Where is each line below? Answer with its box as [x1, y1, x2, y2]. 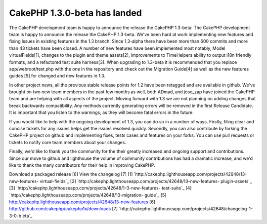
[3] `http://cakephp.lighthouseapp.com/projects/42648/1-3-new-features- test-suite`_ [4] [9, 185, 192, 191]
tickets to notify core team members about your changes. [9, 139, 126, 145]
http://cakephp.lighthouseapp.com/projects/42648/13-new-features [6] [9, 199, 156, 205]
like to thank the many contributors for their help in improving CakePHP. [9, 162, 155, 168]
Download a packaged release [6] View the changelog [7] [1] [9, 171, 133, 177]
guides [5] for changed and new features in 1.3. [9, 73, 106, 79]
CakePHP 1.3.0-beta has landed [9, 7, 142, 18]
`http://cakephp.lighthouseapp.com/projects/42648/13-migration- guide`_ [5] [9, 192, 167, 198]
